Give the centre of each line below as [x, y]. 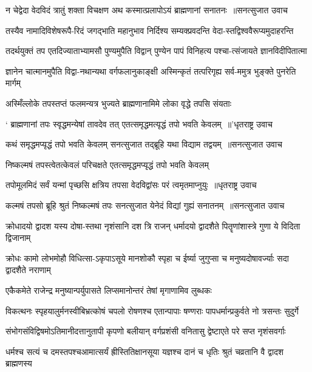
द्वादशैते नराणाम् [28, 270]
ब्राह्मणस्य [19, 363]
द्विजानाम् [18, 238]
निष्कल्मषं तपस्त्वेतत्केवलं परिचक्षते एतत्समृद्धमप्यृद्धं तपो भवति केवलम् [107, 164]
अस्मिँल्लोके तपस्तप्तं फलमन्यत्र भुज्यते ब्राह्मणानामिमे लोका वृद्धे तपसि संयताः [118, 103]
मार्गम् [13, 83]
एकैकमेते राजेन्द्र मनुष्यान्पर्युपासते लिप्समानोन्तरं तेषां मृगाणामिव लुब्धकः [109, 290]
